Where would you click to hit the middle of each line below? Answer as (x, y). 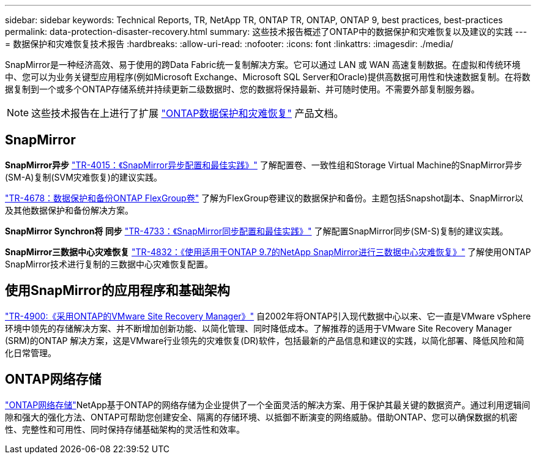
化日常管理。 (31, 353)
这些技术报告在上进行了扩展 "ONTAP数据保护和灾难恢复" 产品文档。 (188, 113)
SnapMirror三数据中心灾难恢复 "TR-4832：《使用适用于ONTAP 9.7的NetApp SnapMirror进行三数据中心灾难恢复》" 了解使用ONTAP (268, 252)
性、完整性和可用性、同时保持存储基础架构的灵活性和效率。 (125, 429)
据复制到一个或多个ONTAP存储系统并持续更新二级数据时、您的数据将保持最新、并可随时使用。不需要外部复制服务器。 (242, 89)
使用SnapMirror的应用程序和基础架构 (117, 291)
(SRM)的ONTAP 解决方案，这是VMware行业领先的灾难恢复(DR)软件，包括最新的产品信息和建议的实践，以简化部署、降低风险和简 (265, 340)
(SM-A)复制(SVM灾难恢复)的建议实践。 (84, 177)
